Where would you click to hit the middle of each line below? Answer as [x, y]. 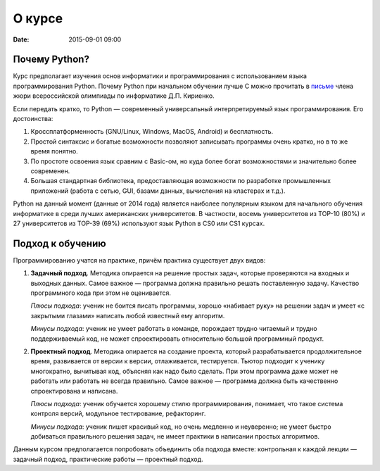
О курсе [38, 18]
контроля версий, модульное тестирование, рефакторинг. [118, 414]
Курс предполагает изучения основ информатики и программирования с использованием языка [160, 76]
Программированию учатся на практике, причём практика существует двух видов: [139, 260]
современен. [50, 171]
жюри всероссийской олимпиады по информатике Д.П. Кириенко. [114, 96]
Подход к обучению [59, 243]
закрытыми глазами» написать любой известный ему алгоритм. [128, 315]
